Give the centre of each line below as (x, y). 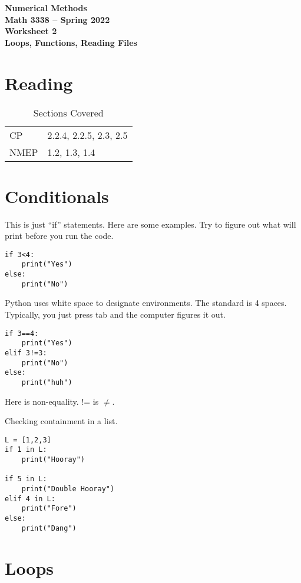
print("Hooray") (53, 460)
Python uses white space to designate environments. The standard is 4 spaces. (146, 303)
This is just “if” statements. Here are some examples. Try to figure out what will (150, 224)
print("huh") (47, 382)
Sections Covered (68, 112)
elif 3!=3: (26, 353)
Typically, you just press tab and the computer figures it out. (115, 314)
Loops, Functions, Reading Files (71, 42)
